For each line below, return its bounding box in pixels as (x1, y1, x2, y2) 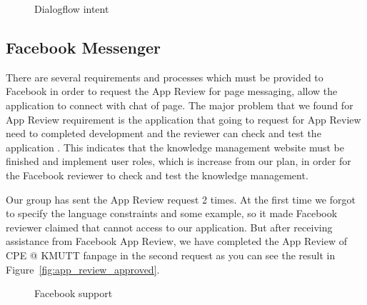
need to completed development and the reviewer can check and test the (6, 126, 321, 141)
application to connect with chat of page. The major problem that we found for (6, 97, 353, 112)
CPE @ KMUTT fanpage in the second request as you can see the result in (6, 247, 336, 262)
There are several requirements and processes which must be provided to (6, 69, 323, 84)
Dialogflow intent (34, 1, 109, 16)
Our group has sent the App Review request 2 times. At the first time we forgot (6, 191, 356, 206)
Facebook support (34, 286, 113, 301)
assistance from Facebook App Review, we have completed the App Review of (6, 234, 347, 249)
